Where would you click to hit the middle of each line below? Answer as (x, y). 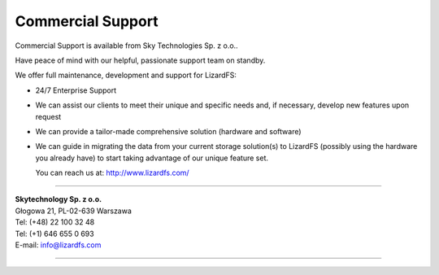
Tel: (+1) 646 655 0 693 (54, 234)
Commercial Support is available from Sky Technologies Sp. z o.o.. (127, 46)
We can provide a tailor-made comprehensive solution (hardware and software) (168, 131)
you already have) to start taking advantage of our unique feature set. (152, 158)
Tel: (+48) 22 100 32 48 (55, 222)
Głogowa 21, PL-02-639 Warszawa (73, 211)
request (48, 116)
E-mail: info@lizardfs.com (58, 245)
